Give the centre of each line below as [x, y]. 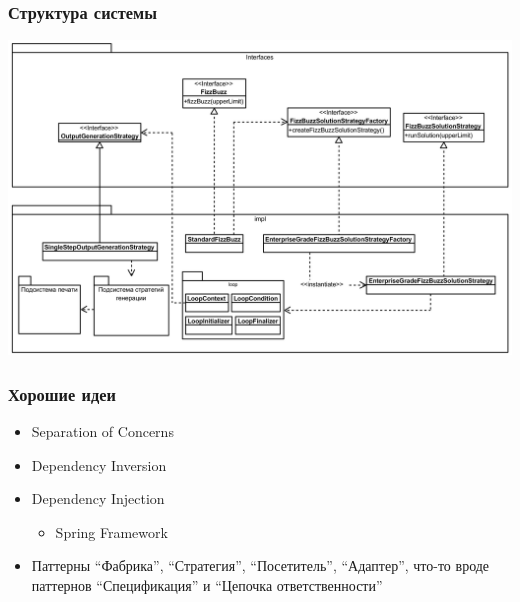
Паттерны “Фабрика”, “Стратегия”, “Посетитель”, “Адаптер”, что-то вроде [260, 565]
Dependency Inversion [99, 464]
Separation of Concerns [102, 431]
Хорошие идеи [62, 393]
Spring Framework [111, 531]
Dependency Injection [98, 498]
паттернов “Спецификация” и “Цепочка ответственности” [207, 585]
